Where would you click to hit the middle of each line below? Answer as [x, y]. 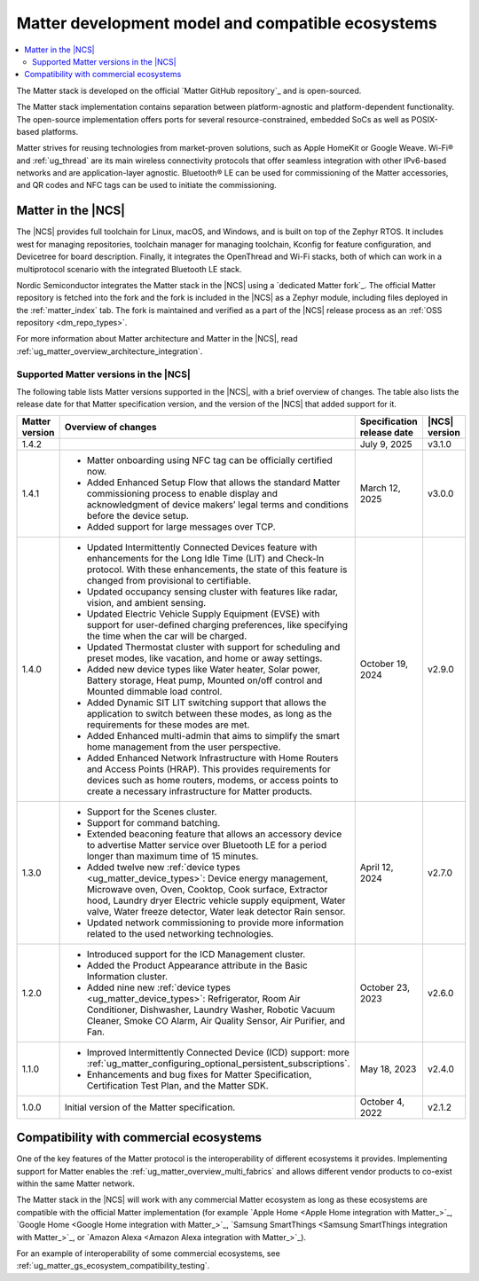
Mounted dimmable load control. [154, 691]
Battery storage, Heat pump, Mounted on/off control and [204, 680]
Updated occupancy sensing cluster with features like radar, [212, 592]
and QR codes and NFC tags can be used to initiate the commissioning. [146, 185]
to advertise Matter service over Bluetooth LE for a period [207, 845]
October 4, [382, 1102]
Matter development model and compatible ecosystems [227, 23]
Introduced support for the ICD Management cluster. [196, 954]
